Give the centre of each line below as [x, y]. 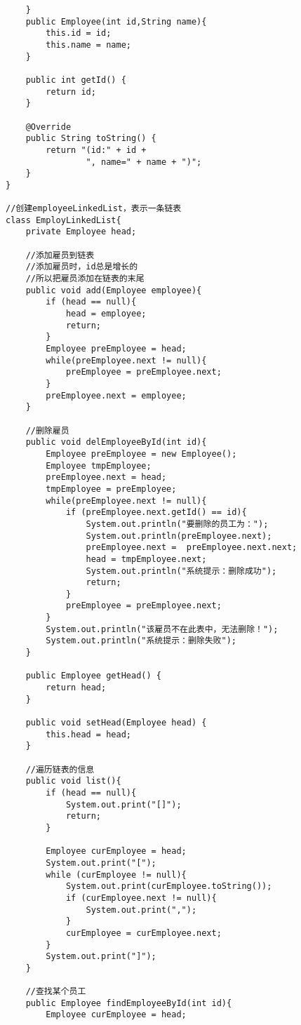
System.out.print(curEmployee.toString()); [169, 886]
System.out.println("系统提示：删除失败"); [141, 641]
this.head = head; [88, 734]
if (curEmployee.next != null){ [141, 898]
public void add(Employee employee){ [114, 290]
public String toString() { [91, 139]
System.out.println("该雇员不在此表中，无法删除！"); [162, 629]
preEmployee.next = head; [106, 477]
